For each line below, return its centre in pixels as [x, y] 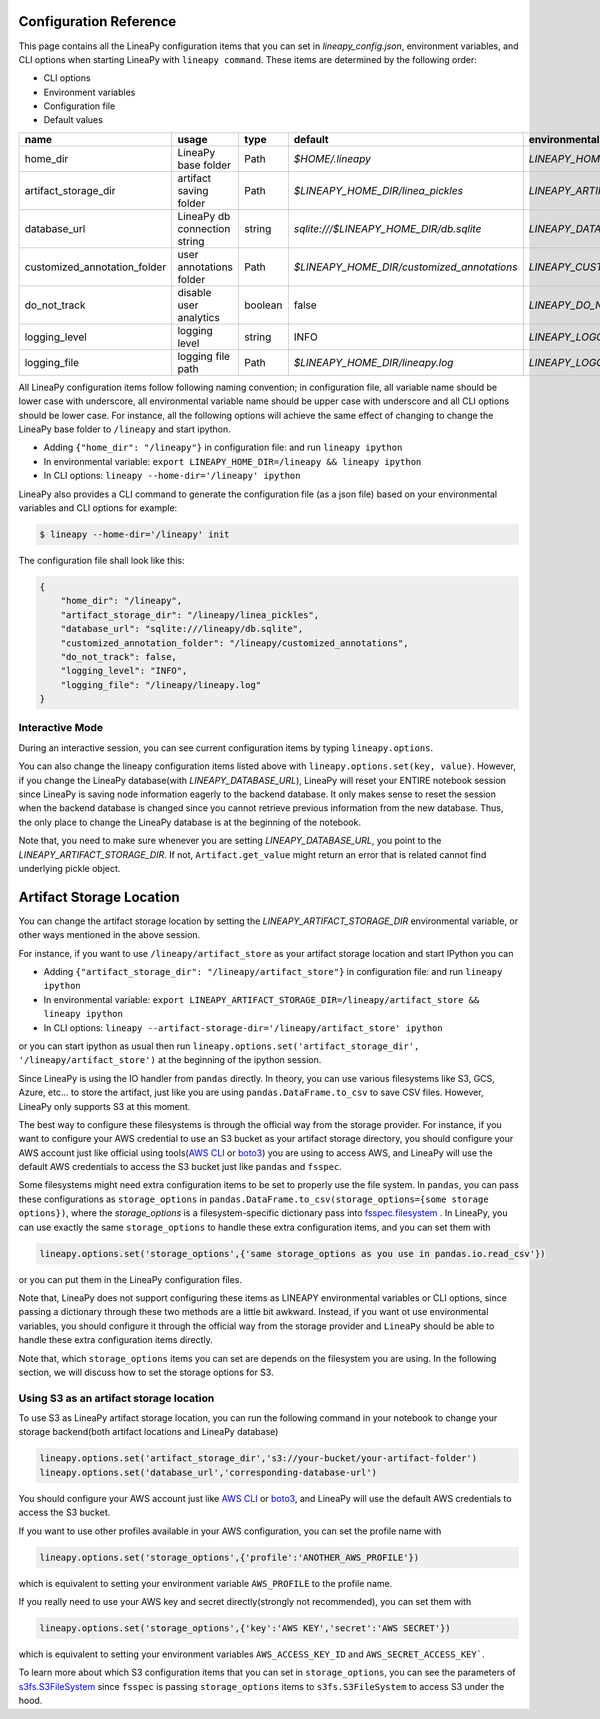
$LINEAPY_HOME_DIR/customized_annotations [405, 267]
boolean [263, 305]
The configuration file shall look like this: [101, 560]
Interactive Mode [61, 728]
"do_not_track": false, [118, 656]
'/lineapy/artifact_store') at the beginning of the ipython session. [170, 1060]
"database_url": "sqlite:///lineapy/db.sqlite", [182, 629]
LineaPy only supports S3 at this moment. [104, 1106]
